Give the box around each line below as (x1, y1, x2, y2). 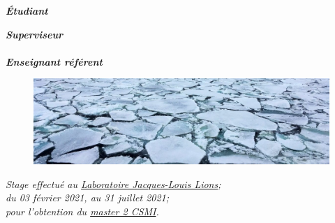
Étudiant (6, 3, 48, 17)
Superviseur (6, 27, 64, 41)
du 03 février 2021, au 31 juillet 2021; (6, 190, 170, 205)
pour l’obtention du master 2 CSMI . (6, 203, 159, 218)
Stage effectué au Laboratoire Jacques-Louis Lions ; (6, 176, 221, 191)
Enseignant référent (6, 54, 103, 69)
